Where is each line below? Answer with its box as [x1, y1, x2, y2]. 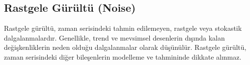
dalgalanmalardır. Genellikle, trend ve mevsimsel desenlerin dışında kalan [4, 32, 225, 43]
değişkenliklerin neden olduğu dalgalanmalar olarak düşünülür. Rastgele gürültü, [4, 42, 247, 52]
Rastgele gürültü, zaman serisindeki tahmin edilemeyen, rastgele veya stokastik [4, 23, 242, 33]
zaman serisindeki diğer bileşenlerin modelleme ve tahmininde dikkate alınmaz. [4, 51, 242, 62]
